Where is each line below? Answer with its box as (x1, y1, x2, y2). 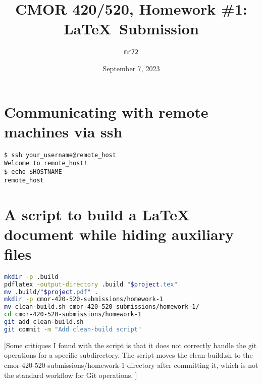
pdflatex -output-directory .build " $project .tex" (4, 280, 178, 288)
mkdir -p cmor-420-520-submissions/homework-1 (4, 296, 164, 303)
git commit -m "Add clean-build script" (4, 325, 142, 333)
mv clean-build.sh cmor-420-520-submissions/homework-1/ (4, 303, 199, 311)
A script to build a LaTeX (4, 204, 190, 224)
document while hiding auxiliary (4, 223, 234, 244)
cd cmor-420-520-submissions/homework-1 (4, 311, 142, 318)
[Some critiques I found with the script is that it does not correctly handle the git (4, 340, 257, 350)
